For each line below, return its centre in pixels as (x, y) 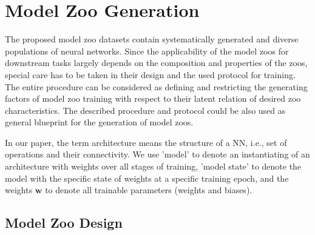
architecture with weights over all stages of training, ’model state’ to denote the (153, 166)
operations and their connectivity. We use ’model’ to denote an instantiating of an (157, 154)
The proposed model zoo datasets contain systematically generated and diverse (152, 39)
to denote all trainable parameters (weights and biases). (149, 190)
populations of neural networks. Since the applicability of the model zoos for (147, 51)
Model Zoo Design (64, 223)
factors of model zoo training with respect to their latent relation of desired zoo (153, 98)
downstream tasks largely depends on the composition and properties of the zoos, (156, 63)
